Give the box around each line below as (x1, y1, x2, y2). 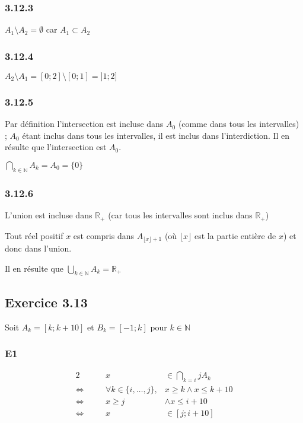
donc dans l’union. (5, 241, 72, 254)
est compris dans (73, 229, 135, 241)
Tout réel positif (5, 229, 63, 241)
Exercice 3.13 (5, 292, 88, 311)
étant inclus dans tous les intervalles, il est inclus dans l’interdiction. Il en (22, 129, 290, 141)
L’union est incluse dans (5, 209, 93, 221)
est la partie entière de (194, 229, 276, 241)
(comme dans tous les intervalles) (178, 117, 299, 130)
